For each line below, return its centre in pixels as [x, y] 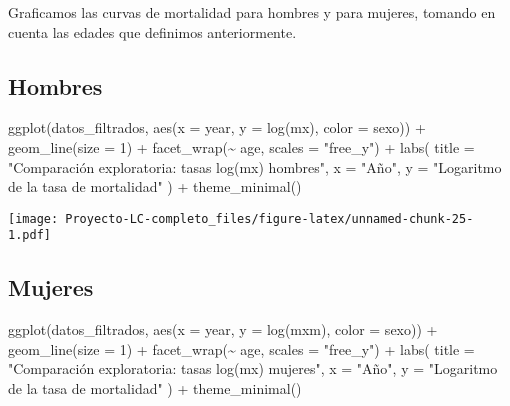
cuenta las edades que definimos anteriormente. [152, 31]
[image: [33, 218]
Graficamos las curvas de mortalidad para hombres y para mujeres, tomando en [252, 12]
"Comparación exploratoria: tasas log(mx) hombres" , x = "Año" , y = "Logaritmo [255, 166]
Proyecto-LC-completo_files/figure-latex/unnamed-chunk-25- [269, 218]
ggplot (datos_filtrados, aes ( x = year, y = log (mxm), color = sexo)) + [223, 329]
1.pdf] [29, 235]
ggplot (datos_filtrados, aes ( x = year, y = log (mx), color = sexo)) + [217, 127]
